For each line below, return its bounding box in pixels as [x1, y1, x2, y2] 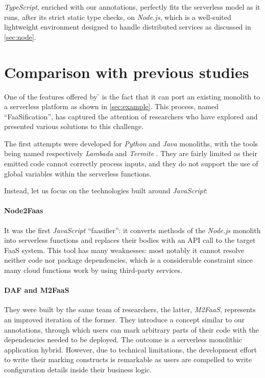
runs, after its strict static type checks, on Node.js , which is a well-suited [4, 11, 231, 22]
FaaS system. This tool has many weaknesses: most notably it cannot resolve [4, 244, 245, 255]
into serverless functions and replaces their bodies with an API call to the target [4, 235, 256, 245]
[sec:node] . [4, 31, 36, 42]
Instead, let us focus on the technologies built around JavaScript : [4, 185, 208, 196]
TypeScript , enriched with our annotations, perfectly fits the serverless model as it [4, 2, 260, 12]
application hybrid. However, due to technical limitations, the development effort [4, 344, 257, 355]
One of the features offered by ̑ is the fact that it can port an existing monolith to [4, 91, 260, 102]
